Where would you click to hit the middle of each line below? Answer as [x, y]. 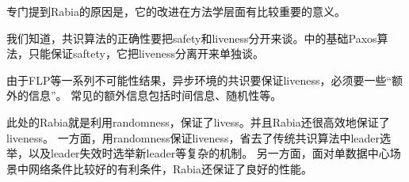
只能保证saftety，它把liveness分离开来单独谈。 [146, 53]
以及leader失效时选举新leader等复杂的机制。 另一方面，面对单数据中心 [209, 153]
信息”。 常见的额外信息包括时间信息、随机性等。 [155, 95]
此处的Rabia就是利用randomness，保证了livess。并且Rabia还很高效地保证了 [198, 121]
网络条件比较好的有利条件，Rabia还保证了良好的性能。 [170, 168]
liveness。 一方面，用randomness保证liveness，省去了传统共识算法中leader [193, 137]
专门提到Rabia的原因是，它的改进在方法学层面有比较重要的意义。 [176, 11]
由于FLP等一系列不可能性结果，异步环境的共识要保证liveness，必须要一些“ [199, 80]
